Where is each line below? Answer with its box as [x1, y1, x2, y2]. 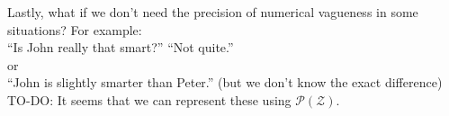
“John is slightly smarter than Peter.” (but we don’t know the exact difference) [7, 73, 443, 92]
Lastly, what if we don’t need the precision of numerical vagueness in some [7, 3, 418, 21]
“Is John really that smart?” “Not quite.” [7, 38, 234, 57]
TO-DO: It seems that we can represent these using [7, 90, 292, 109]
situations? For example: [7, 20, 142, 39]
